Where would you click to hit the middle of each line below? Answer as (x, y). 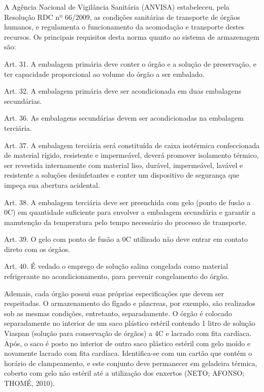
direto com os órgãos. (37, 249)
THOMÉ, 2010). (29, 383)
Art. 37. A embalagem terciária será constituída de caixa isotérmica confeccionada (132, 145)
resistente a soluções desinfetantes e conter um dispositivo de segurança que (122, 175)
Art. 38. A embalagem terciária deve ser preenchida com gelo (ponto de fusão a (127, 202)
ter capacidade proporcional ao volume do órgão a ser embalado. (104, 74)
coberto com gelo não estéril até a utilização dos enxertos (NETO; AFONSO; (124, 373)
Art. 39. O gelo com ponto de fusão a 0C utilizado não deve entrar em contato (126, 239)
